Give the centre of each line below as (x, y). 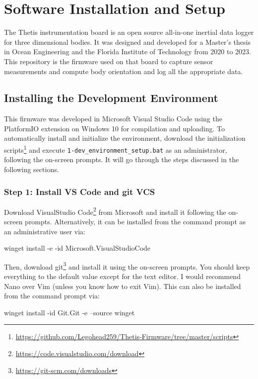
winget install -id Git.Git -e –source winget (69, 312)
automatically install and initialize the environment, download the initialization (125, 138)
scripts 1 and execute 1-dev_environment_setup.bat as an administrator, (116, 149)
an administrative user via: (45, 231)
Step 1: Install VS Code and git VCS (80, 191)
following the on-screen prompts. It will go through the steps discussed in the (122, 159)
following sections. (32, 169)
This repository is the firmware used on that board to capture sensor (109, 61)
